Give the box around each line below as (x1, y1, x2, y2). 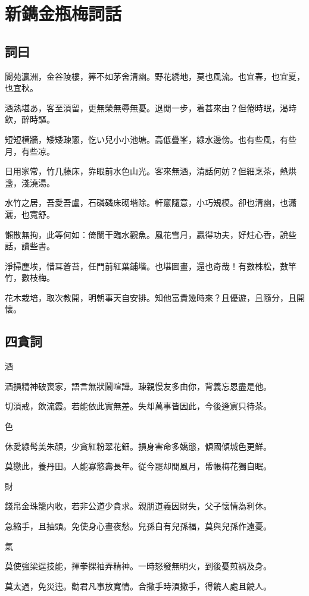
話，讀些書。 (5, 240, 55, 252)
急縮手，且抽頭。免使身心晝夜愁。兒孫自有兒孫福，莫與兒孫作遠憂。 (5, 520, 271, 532)
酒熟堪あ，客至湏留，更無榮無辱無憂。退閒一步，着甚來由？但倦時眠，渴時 (5, 101, 296, 114)
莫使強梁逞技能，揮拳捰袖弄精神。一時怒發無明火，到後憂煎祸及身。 (5, 560, 271, 572)
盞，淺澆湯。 (5, 176, 55, 189)
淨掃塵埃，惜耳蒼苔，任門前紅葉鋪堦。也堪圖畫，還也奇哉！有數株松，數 (5, 259, 288, 272)
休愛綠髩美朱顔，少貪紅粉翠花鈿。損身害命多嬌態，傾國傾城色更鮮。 (5, 440, 271, 452)
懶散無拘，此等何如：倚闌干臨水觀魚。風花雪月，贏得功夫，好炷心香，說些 (5, 228, 296, 240)
